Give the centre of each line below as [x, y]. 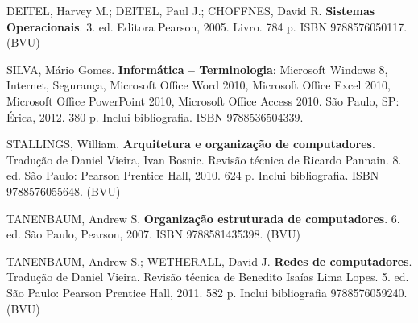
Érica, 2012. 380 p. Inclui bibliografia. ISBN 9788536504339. [155, 116]
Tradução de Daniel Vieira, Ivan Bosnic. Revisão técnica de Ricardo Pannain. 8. [204, 159]
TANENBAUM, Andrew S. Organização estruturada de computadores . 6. [203, 218]
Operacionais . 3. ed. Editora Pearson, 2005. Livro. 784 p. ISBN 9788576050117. [207, 26]
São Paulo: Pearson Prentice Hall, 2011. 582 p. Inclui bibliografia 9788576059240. [207, 292]
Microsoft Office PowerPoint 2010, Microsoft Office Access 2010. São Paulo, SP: [203, 100]
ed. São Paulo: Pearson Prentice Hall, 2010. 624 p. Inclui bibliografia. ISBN [193, 175]
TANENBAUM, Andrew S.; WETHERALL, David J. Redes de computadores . [209, 261]
